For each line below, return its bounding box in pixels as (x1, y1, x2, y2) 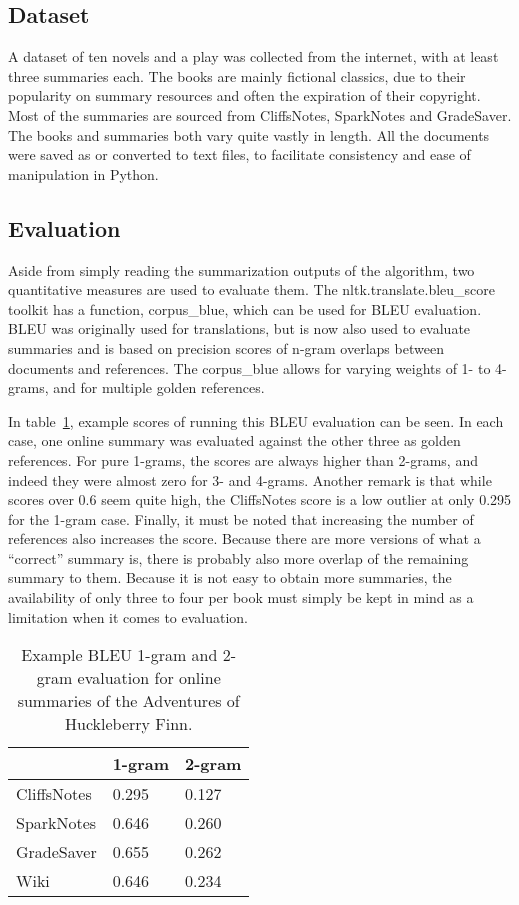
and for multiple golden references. (53, 377, 265, 398)
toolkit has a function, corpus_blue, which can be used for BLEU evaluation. (8, 298, 482, 319)
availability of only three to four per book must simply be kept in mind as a (8, 587, 474, 608)
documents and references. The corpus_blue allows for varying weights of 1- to (8, 357, 491, 378)
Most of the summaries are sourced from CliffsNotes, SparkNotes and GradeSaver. (8, 104, 512, 125)
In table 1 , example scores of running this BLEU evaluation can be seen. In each (8, 410, 504, 431)
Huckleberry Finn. (64, 712, 193, 736)
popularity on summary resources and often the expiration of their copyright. (8, 85, 481, 106)
